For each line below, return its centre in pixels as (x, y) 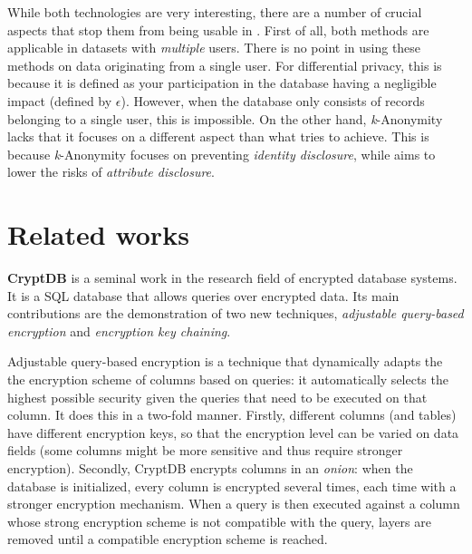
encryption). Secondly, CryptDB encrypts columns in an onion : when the (210, 468)
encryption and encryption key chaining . (119, 330)
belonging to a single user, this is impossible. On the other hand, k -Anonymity (225, 118)
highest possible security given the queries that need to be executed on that (217, 397)
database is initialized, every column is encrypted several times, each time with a (232, 486)
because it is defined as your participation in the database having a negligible (222, 83)
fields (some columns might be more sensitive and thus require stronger (205, 450)
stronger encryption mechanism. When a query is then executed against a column (234, 504)
